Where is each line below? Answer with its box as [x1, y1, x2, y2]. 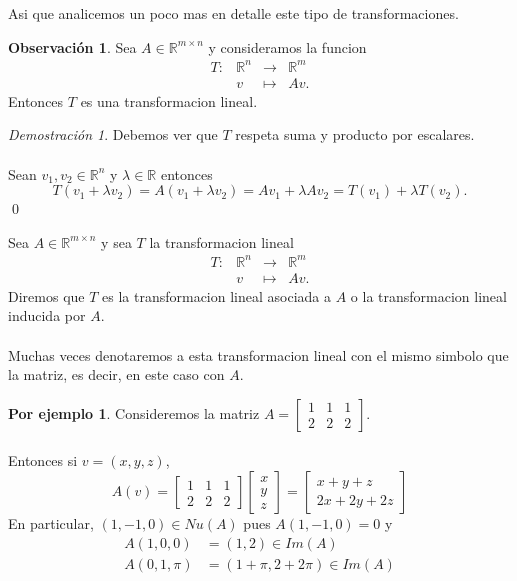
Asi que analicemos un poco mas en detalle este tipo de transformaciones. [8, 3, 459, 23]
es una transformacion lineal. [80, 90, 258, 111]
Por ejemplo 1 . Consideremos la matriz [8, 402, 260, 423]
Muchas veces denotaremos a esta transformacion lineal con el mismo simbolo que [8, 344, 509, 365]
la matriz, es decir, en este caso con [8, 364, 225, 385]
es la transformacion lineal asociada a [102, 285, 332, 306]
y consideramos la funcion [208, 36, 367, 57]
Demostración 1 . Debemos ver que [8, 124, 218, 145]
